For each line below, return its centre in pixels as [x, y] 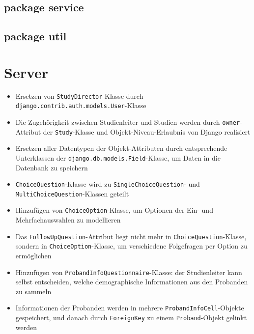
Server [26, 72]
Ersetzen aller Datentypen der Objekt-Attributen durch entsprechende [121, 148]
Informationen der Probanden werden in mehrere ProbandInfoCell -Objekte [130, 308]
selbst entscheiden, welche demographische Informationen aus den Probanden [132, 282]
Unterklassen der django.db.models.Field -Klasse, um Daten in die [118, 157]
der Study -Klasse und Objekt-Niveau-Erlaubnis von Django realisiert [147, 131]
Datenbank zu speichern [52, 167]
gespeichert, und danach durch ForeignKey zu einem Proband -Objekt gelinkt [131, 318]
